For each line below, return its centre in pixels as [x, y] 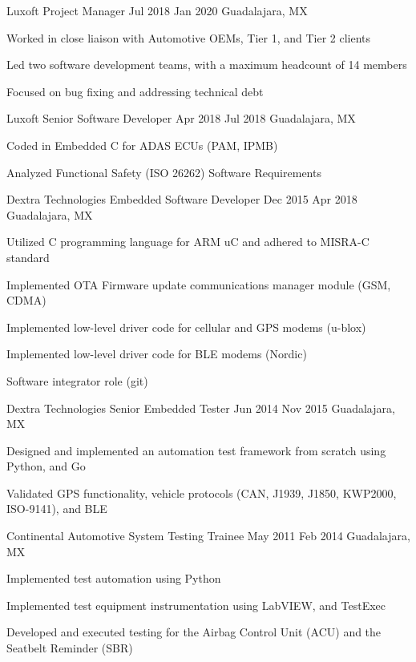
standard [28, 257]
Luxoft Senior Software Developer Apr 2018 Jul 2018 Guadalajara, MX [181, 118]
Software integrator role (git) [77, 380]
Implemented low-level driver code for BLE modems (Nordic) [157, 354]
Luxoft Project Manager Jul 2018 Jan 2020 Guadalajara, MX [157, 10]
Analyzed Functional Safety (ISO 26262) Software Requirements [164, 172]
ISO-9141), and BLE [57, 509]
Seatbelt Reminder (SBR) [70, 648]
